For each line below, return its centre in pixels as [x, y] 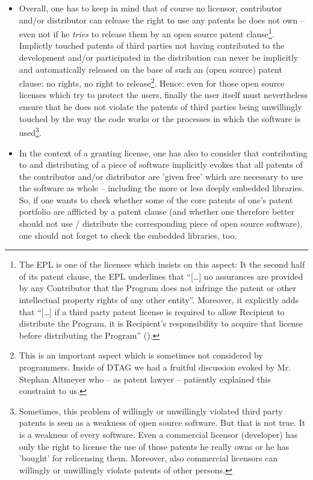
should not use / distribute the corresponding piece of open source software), [161, 223]
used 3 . [30, 131]
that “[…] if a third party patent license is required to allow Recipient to [152, 311]
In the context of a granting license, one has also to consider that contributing [163, 152]
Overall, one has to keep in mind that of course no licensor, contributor [150, 8]
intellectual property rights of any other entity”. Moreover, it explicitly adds [159, 300]
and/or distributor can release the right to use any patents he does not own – [162, 20]
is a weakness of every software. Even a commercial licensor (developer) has [158, 434]
